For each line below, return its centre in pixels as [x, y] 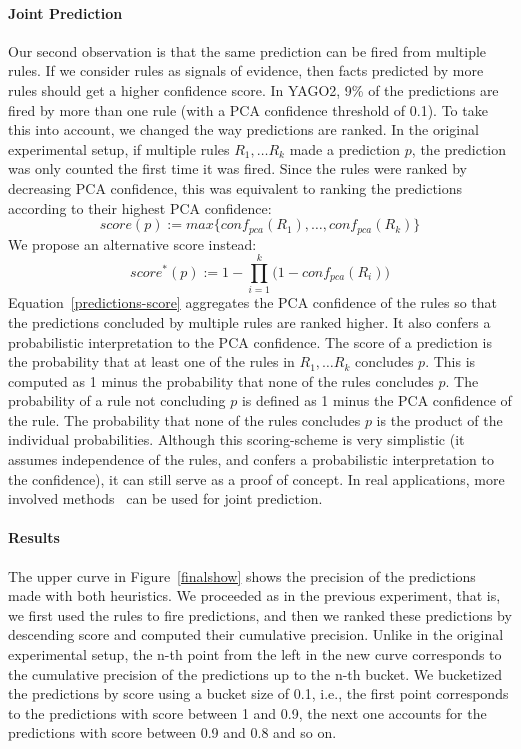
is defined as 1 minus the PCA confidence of [376, 400]
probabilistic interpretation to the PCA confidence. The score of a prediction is [250, 341]
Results [34, 537]
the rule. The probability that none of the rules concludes [184, 419]
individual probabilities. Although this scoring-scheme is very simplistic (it [236, 439]
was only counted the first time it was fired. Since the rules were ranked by [237, 168]
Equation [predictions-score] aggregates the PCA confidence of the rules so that [252, 302]
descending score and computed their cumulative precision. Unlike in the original [256, 634]
